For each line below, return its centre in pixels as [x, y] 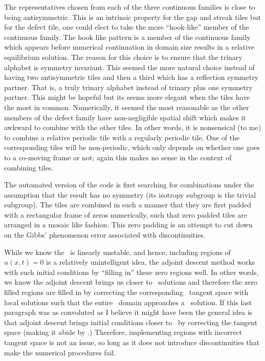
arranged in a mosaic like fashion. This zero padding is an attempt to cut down [128, 225]
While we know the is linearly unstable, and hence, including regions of [117, 252]
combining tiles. [29, 167]
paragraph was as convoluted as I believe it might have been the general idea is [128, 312]
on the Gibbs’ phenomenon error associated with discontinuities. [105, 235]
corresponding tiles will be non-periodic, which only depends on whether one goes [132, 147]
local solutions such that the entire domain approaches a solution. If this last [128, 302]
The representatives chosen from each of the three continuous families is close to [130, 7]
